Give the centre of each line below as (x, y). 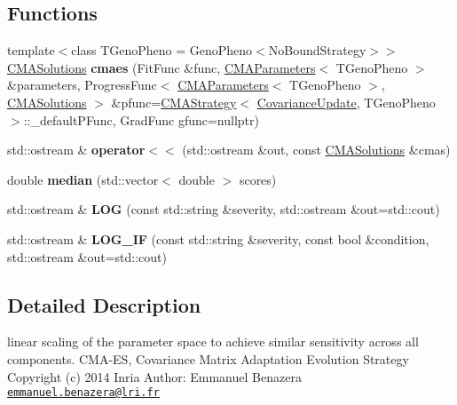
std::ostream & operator (76, 150)
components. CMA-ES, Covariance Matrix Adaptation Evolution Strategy (208, 358)
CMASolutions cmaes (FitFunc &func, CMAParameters (162, 67)
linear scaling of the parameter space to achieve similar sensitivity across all (213, 341)
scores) (258, 179)
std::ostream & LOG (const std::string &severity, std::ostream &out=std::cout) (224, 209)
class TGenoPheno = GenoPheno (162, 50)
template (31, 50)
